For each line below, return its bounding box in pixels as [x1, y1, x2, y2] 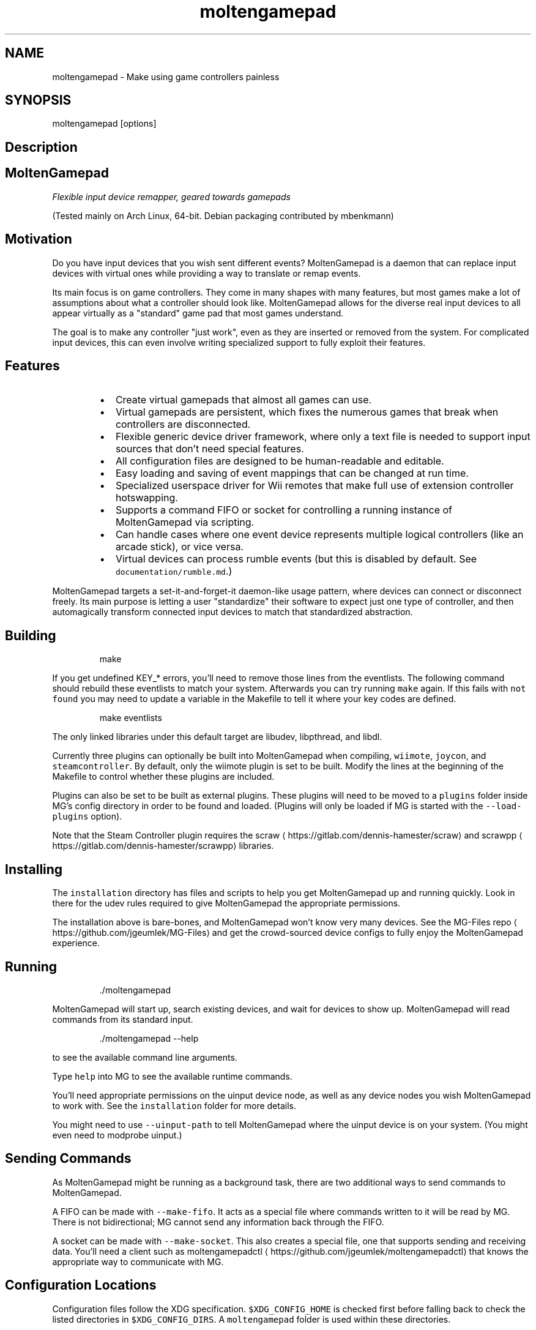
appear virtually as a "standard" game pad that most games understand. [52, 307, 344, 318]
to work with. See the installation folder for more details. [52, 1100, 296, 1111]
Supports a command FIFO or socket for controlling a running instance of [115, 504, 453, 517]
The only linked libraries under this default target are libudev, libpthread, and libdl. [52, 731, 382, 742]
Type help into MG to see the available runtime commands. [52, 1070, 292, 1082]
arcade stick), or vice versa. [115, 540, 244, 553]
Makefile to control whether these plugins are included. [52, 771, 275, 782]
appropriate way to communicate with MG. [52, 1256, 224, 1267]
